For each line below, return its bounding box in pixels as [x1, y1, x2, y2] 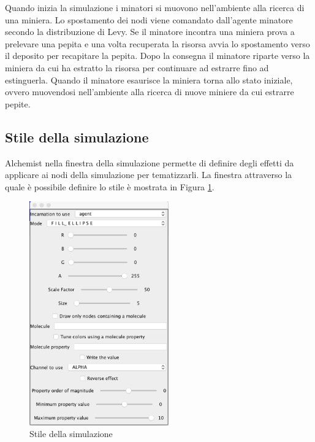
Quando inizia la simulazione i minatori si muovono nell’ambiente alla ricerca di [5, 1, 305, 14]
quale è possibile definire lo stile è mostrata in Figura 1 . [5, 180, 214, 193]
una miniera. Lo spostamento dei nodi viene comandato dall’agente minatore [5, 13, 293, 26]
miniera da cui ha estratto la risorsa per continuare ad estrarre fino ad [5, 61, 269, 74]
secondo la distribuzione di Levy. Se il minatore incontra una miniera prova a [5, 25, 295, 38]
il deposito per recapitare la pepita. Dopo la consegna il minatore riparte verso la [5, 49, 310, 62]
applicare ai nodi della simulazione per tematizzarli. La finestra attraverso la [5, 168, 292, 181]
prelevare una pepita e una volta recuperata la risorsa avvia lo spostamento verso [5, 37, 310, 50]
